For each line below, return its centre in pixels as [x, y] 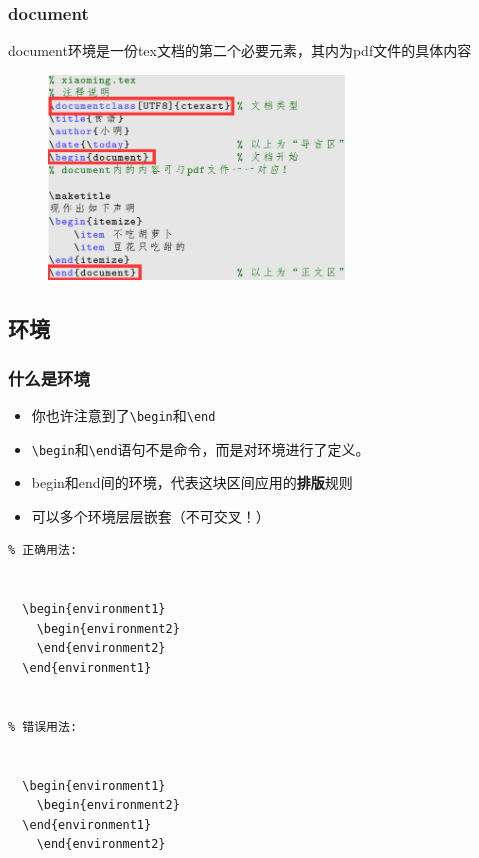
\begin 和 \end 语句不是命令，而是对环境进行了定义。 [200, 448]
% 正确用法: [43, 550]
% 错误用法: [43, 726]
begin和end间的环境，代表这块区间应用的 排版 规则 [192, 482]
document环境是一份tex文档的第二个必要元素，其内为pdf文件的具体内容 [240, 50]
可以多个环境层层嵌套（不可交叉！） [150, 515]
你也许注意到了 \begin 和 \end [123, 414]
